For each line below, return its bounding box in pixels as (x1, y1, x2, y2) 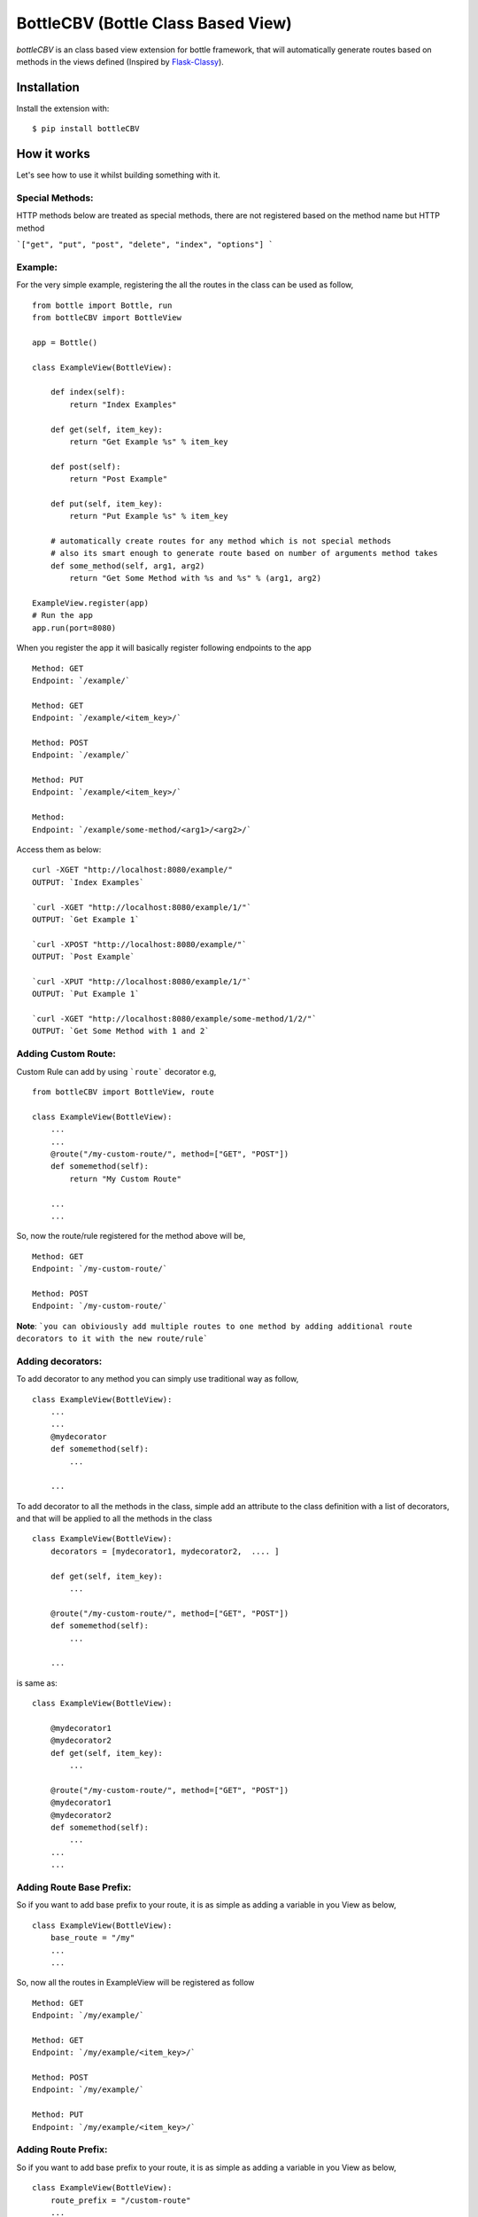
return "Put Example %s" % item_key (69, 511, 229, 521)
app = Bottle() (32, 337, 98, 348)
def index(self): (50, 387, 126, 397)
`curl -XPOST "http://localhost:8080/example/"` (32, 939, 247, 949)
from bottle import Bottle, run (32, 300, 173, 310)
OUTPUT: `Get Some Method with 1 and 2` (32, 1026, 210, 1037)
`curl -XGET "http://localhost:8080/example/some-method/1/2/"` (32, 1014, 318, 1024)
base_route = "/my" (50, 1933, 135, 1943)
